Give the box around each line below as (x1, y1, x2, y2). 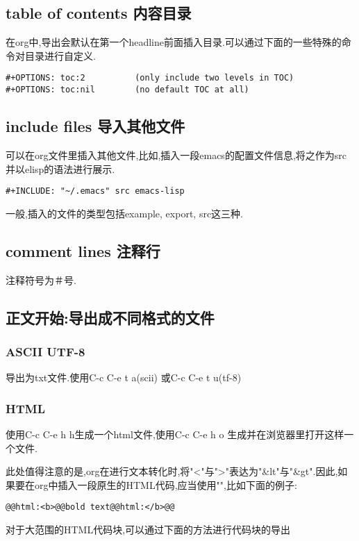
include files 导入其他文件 (6, 115, 185, 137)
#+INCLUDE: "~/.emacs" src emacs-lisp (6, 186, 185, 197)
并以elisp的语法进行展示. (6, 161, 115, 176)
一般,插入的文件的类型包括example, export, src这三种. (6, 206, 243, 220)
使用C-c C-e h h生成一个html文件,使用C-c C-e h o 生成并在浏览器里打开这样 (6, 426, 344, 441)
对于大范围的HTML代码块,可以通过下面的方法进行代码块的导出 (6, 522, 291, 536)
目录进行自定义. (24, 48, 96, 63)
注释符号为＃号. (6, 272, 76, 287)
